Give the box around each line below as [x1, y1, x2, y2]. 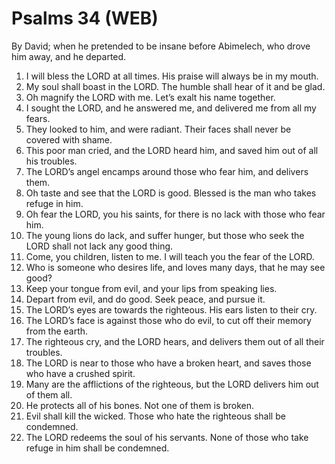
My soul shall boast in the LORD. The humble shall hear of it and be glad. [25, 80, 326, 92]
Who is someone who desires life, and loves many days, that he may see [25, 261, 326, 273]
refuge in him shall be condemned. [25, 442, 170, 454]
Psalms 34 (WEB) [11, 7, 159, 30]
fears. [25, 112, 51, 124]
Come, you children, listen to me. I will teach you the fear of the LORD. [25, 250, 315, 262]
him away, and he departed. [11, 50, 127, 62]
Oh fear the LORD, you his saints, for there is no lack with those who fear [25, 208, 326, 220]
